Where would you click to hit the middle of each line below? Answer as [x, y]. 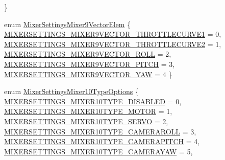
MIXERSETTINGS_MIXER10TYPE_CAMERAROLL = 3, [100, 131]
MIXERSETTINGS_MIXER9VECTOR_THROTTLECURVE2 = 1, [113, 44]
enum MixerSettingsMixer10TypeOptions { [71, 91]
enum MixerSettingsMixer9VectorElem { [68, 24]
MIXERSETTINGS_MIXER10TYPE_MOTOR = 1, [88, 111]
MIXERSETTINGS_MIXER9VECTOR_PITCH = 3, [90, 64]
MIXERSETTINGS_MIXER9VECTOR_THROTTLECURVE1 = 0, [113, 34]
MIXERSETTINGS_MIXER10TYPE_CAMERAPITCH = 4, [102, 141]
